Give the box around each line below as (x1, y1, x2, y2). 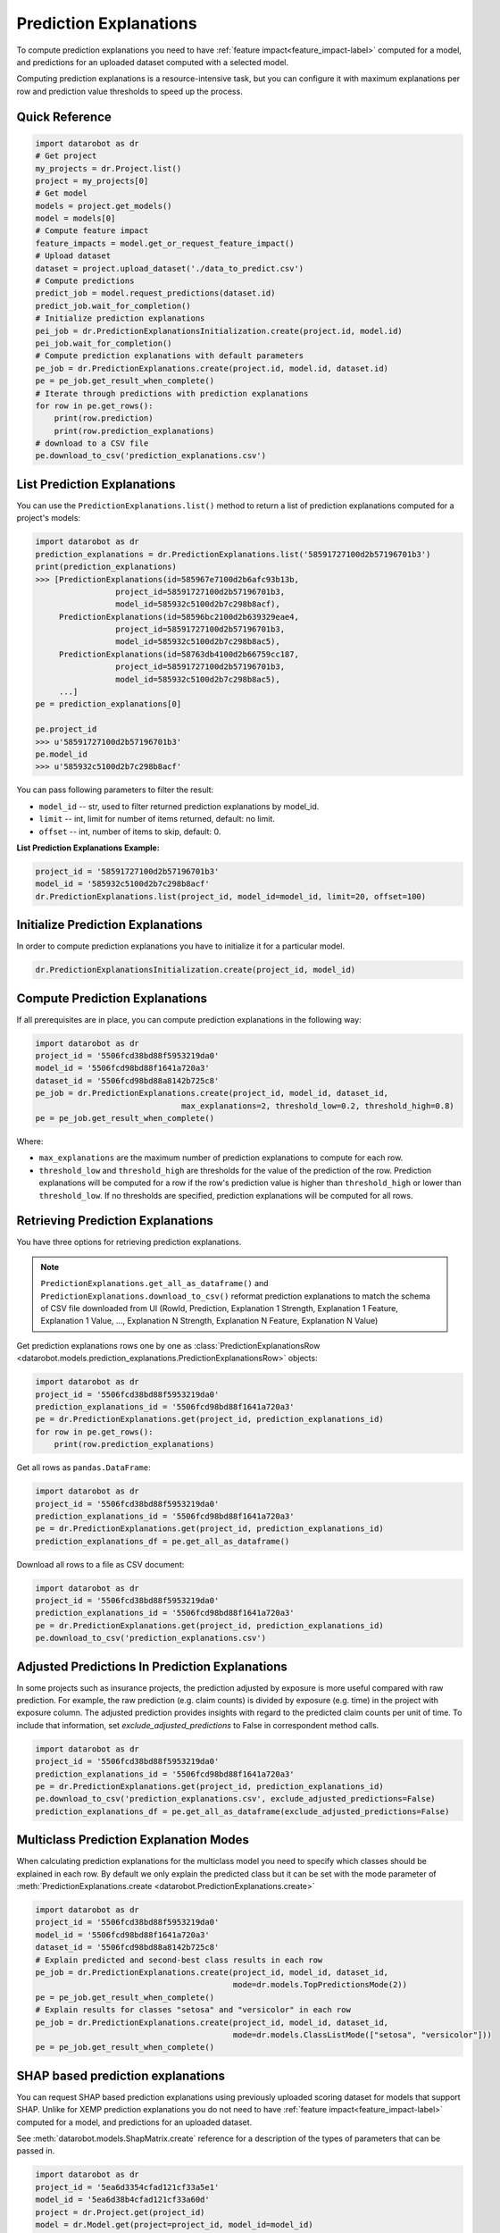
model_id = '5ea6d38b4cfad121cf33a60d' (35, 2195, 210, 2205)
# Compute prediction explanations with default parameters (35, 351, 304, 361)
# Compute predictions (35, 276, 135, 286)
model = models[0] (35, 213, 116, 223)
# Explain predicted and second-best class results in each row (35, 1954, 323, 1965)
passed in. (16, 2145, 55, 2156)
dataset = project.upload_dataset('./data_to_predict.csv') (35, 263, 304, 273)
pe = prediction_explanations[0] (35, 699, 182, 709)
